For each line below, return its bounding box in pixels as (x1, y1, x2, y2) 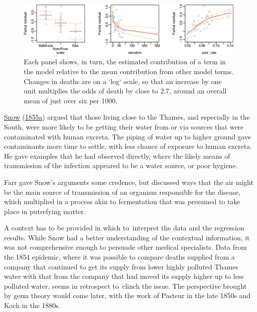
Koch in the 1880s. (4, 300, 61, 311)
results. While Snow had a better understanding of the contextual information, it (4, 232, 250, 242)
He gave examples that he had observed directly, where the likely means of (4, 150, 230, 161)
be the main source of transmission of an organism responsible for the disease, (4, 186, 241, 197)
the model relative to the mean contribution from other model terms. (24, 66, 234, 76)
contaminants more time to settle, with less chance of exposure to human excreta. (4, 141, 252, 151)
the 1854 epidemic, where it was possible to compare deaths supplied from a (4, 252, 235, 262)
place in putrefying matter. (4, 206, 86, 216)
